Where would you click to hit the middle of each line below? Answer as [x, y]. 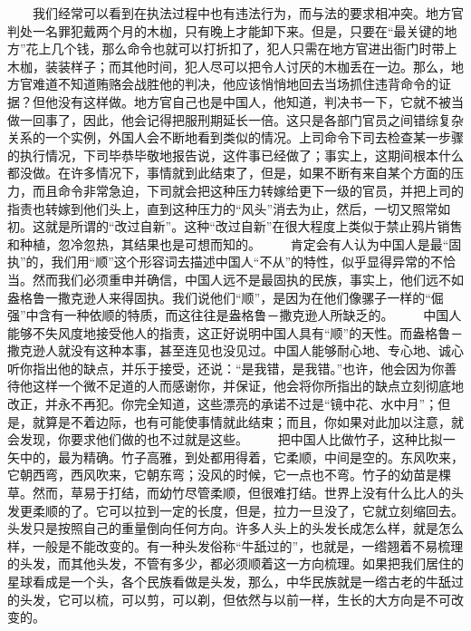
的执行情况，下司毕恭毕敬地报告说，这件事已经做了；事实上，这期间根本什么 [235, 155]
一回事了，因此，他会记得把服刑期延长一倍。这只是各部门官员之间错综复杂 [241, 119]
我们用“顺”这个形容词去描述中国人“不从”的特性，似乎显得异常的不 [247, 262]
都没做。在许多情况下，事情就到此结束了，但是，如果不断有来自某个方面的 [229, 173]
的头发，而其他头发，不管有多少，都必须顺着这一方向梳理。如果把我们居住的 [235, 563]
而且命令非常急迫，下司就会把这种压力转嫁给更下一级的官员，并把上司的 [248, 190]
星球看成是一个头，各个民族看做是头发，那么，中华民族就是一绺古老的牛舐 [229, 581]
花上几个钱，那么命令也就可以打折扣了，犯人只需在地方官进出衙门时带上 [241, 49]
